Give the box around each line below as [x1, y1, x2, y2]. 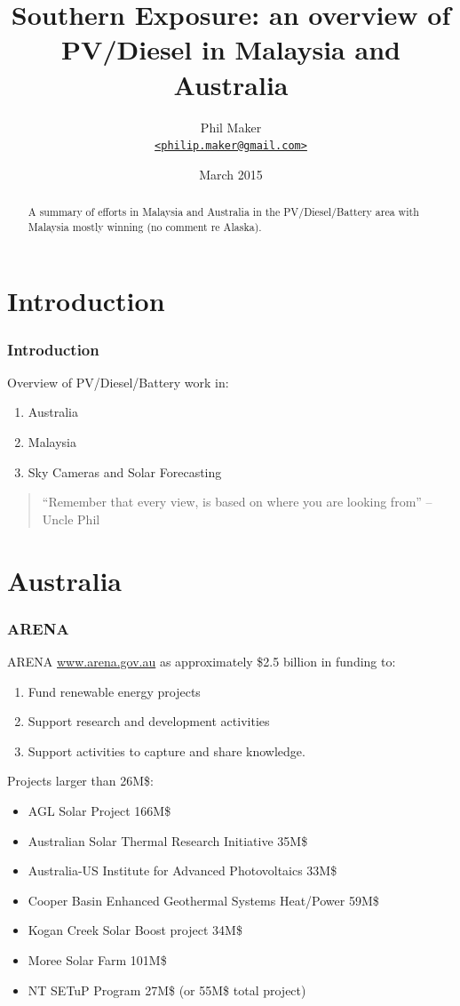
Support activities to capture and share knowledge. [28, 741, 305, 760]
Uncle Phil [42, 509, 100, 528]
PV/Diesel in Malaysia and [61, 31, 401, 68]
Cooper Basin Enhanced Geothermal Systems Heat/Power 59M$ [28, 890, 379, 909]
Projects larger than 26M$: [7, 771, 154, 790]
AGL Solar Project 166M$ [28, 801, 171, 819]
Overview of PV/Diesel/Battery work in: [7, 372, 229, 391]
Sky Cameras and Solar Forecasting [28, 462, 222, 481]
